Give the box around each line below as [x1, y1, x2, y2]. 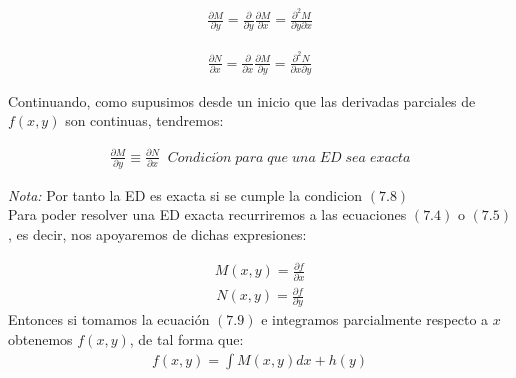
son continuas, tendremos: [65, 110, 224, 131]
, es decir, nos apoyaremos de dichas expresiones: [8, 224, 307, 245]
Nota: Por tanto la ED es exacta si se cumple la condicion [8, 184, 363, 205]
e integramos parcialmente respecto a [261, 309, 489, 330]
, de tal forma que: [129, 328, 244, 349]
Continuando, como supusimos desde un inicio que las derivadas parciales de [8, 90, 476, 111]
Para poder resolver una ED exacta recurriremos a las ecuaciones [8, 204, 407, 225]
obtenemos [8, 328, 73, 349]
